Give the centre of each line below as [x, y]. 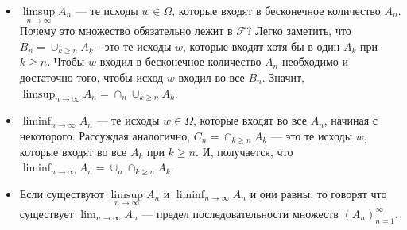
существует [47, 213]
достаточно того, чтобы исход [91, 77]
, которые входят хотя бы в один [262, 46]
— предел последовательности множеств [240, 213]
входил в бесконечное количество [180, 61]
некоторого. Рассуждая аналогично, [105, 135]
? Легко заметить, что [299, 31]
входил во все [211, 77]
